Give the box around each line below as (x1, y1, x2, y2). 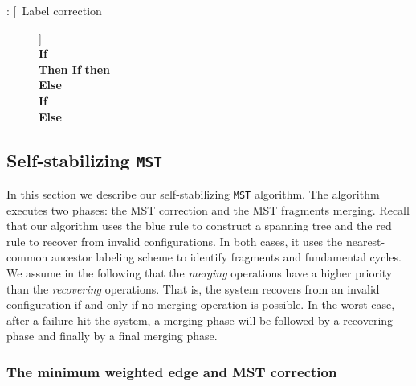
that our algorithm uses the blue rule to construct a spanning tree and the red (6, 217, 392, 234)
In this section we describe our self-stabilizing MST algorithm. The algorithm (6, 185, 380, 202)
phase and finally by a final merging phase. (6, 327, 218, 344)
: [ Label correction (6, 2, 102, 18)
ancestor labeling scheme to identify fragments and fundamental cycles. (51, 248, 402, 265)
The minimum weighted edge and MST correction (6, 361, 337, 381)
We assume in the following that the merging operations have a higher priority (6, 264, 393, 281)
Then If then (39, 60, 111, 77)
